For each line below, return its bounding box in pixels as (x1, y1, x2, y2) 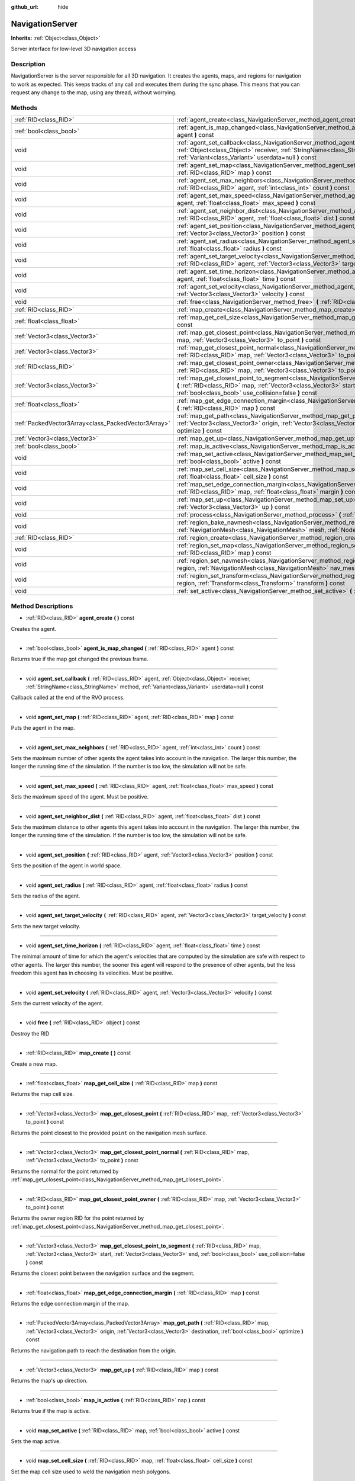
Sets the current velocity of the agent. (11, 1000, 104, 1007)
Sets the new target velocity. (11, 922, 81, 929)
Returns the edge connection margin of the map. (11, 1300, 130, 1307)
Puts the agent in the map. (11, 725, 75, 732)
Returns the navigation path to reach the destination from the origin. (11, 1347, 177, 1354)
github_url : (11, 4, 38, 10)
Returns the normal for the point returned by (11, 1168, 119, 1175)
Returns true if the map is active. (11, 1408, 91, 1415)
